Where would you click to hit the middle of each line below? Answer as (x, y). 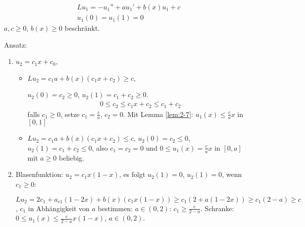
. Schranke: (217, 208)
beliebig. (71, 157)
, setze (70, 114)
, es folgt (132, 174)
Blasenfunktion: (39, 174)
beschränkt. (82, 28)
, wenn (232, 174)
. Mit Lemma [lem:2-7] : (158, 114)
